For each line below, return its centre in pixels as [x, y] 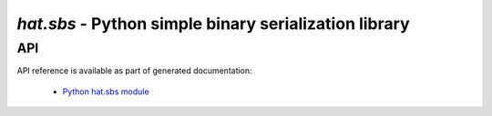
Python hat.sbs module [106, 92]
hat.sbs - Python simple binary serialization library [213, 24]
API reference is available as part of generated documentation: [134, 71]
